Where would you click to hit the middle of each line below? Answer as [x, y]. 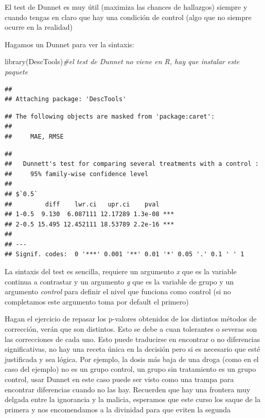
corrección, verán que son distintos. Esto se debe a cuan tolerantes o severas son [131, 329]
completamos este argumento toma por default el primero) [97, 301]
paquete [16, 71]
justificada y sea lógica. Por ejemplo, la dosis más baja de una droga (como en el [132, 359]
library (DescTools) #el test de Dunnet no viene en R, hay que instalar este [122, 61]
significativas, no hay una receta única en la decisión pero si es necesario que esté [132, 349]
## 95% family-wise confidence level [77, 174]
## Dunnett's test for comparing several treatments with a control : [132, 164]
